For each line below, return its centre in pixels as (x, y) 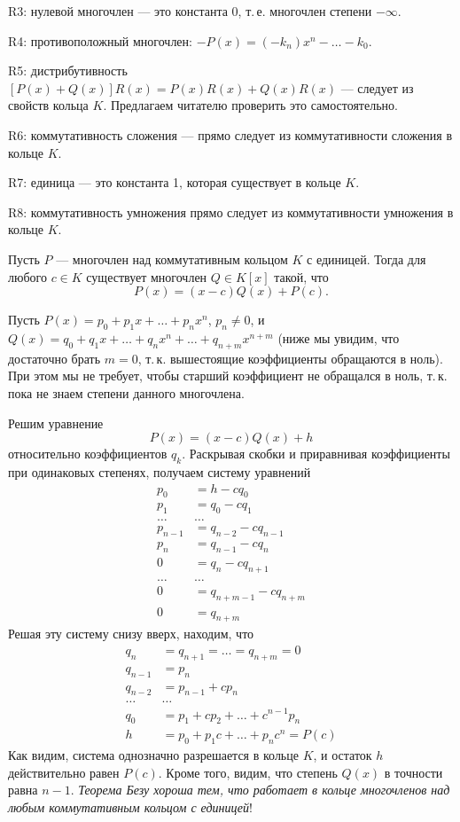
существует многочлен (147, 276)
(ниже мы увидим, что (339, 337)
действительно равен (64, 772)
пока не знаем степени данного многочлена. (126, 392)
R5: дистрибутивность (68, 70)
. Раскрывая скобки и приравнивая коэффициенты (316, 454)
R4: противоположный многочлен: (100, 40)
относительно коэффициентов (88, 454)
